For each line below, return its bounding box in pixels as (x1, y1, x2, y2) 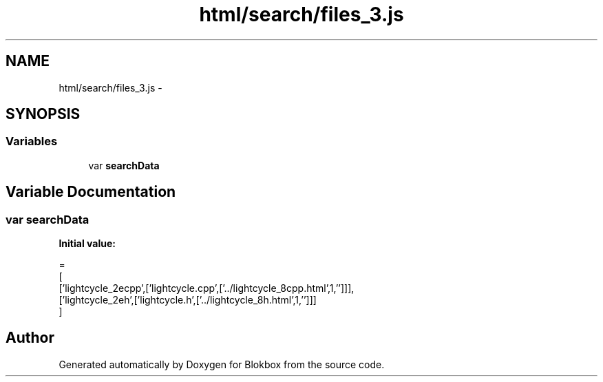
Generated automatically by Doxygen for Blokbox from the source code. (59, 358, 385, 370)
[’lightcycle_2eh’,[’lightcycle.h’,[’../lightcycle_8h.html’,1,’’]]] (59, 294, 317, 306)
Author (6, 329, 54, 347)
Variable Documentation (6, 183, 176, 201)
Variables (6, 134, 58, 149)
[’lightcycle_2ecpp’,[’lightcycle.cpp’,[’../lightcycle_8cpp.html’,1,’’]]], (59, 282, 355, 295)
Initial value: (59, 237, 116, 250)
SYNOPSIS (6, 105, 81, 123)
